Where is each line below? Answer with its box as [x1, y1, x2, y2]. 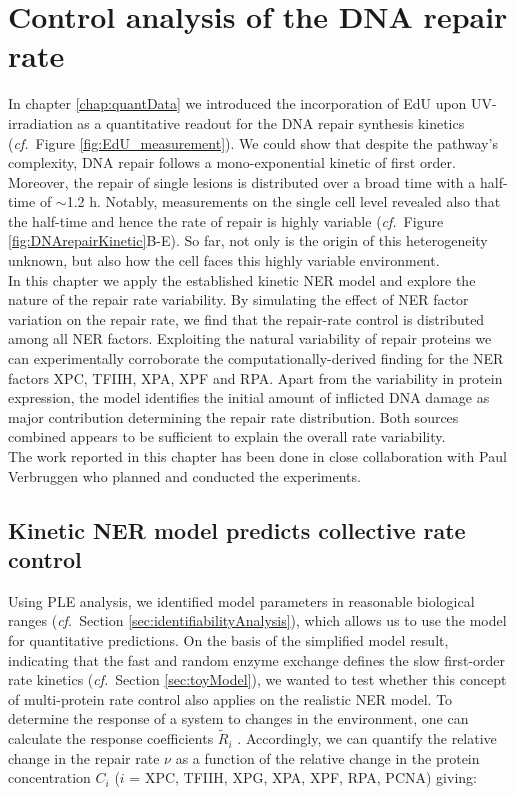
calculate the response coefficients [8, 728, 214, 749]
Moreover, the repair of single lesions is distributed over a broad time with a [8, 171, 476, 192]
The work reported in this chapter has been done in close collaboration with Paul [8, 446, 507, 466]
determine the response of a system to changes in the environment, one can [8, 708, 469, 729]
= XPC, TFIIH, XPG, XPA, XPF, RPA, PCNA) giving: [129, 767, 477, 788]
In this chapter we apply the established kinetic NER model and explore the [8, 269, 476, 290]
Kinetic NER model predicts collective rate [8, 514, 466, 545]
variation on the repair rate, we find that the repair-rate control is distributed [8, 308, 485, 329]
